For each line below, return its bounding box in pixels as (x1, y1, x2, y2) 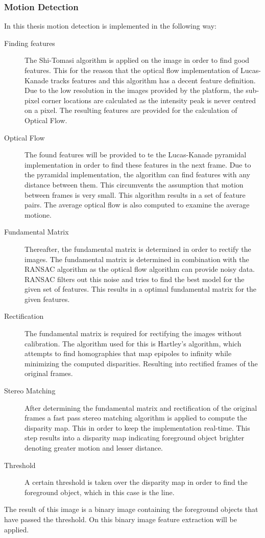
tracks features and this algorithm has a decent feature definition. (51, 75, 256, 85)
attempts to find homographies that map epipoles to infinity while (25, 348, 232, 359)
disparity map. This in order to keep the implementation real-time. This (25, 422, 250, 433)
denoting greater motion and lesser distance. (25, 442, 163, 453)
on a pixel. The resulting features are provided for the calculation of (25, 105, 237, 115)
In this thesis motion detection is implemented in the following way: (4, 20, 217, 31)
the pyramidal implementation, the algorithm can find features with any (25, 169, 251, 180)
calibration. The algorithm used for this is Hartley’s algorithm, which (25, 338, 242, 348)
